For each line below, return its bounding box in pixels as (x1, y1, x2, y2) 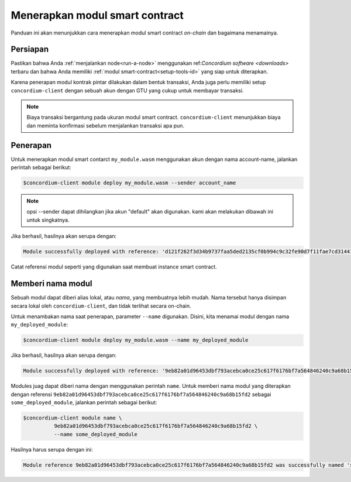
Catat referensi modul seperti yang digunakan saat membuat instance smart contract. (11, 263, 218, 270)
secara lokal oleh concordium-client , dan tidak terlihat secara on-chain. (11, 302, 191, 309)
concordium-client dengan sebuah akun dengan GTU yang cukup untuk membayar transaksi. (11, 87, 244, 94)
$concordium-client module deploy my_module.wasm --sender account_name (23, 180, 236, 187)
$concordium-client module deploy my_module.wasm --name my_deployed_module (23, 337, 249, 343)
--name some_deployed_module (53, 431, 137, 438)
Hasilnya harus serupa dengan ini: (11, 446, 93, 453)
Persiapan (11, 44, 49, 54)
